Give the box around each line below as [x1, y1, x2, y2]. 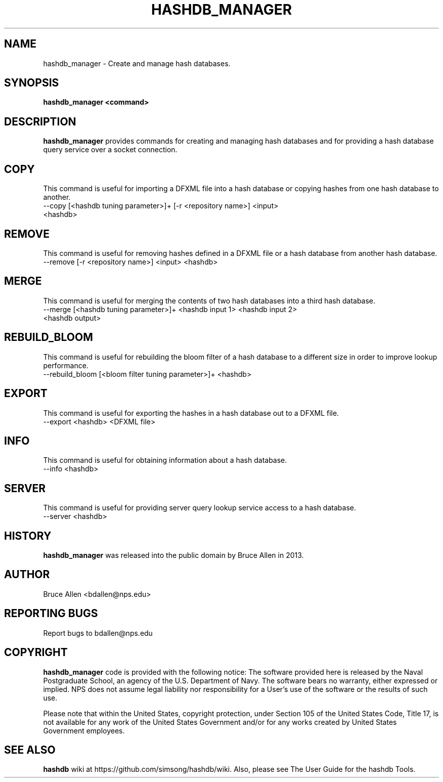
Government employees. [43, 726, 125, 735]
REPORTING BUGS [4, 607, 98, 620]
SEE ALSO [4, 743, 56, 756]
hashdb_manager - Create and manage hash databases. [43, 59, 231, 68]
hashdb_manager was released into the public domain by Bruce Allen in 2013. [43, 551, 304, 560]
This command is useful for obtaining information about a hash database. [43, 456, 287, 465]
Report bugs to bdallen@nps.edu [43, 628, 153, 637]
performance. [43, 361, 88, 370]
